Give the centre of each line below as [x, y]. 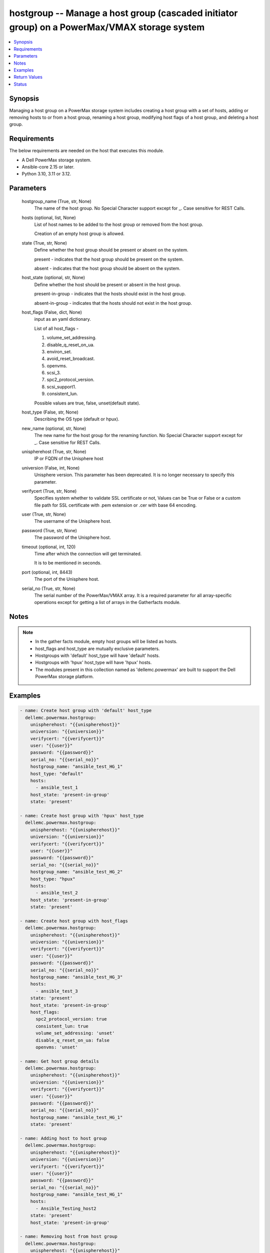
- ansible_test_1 [57, 788]
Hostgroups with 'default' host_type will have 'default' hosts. [97, 655]
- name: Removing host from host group [68, 1236]
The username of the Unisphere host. [73, 521]
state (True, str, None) [44, 243]
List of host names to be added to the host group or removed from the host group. [119, 225]
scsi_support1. [61, 386]
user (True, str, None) [44, 514]
